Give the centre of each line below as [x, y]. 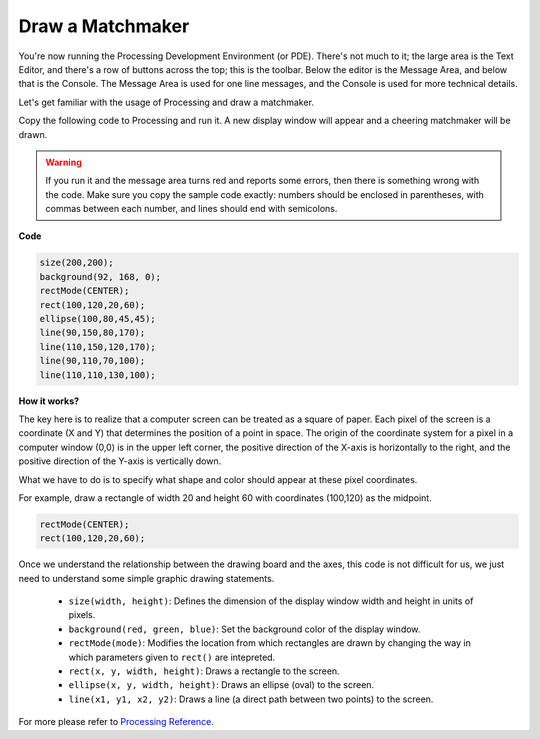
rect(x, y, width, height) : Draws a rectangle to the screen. [204, 671]
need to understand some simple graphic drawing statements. [146, 578]
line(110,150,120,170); [98, 346]
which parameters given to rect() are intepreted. [172, 657]
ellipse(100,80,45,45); [98, 318]
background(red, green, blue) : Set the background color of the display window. [244, 629]
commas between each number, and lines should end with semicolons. [191, 209]
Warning [63, 162]
